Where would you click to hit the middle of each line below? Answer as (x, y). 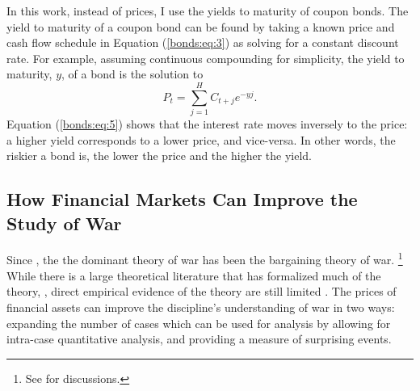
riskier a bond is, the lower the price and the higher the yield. (159, 156)
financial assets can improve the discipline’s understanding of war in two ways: (201, 307)
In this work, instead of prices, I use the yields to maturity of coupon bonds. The (208, 11)
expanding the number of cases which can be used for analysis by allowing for (199, 323)
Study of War (64, 223)
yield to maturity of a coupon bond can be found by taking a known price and (201, 26)
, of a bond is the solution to (132, 74)
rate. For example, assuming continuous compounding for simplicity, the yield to (206, 58)
